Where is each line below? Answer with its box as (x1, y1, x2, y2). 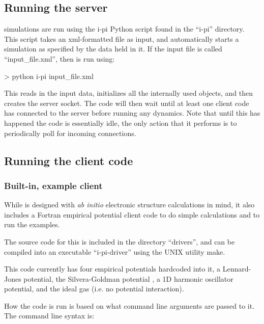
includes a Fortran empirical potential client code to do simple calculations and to (4, 209, 260, 220)
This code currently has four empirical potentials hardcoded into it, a (4, 263, 221, 274)
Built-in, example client (4, 179, 103, 192)
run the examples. (4, 219, 60, 230)
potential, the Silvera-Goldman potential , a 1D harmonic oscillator (23, 273, 233, 284)
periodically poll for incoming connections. (4, 127, 136, 138)
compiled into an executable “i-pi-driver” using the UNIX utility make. (4, 246, 225, 257)
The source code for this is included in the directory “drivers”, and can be (4, 236, 235, 247)
